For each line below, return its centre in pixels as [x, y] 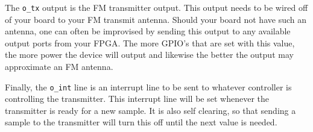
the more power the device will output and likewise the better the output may [149, 55]
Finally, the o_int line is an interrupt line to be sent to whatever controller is [148, 86]
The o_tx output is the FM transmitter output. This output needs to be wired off [156, 7]
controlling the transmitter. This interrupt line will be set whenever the [137, 99]
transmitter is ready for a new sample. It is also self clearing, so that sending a [150, 110]
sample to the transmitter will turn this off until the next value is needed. [141, 122]
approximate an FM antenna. [59, 67]
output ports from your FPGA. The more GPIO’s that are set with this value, [150, 42]
